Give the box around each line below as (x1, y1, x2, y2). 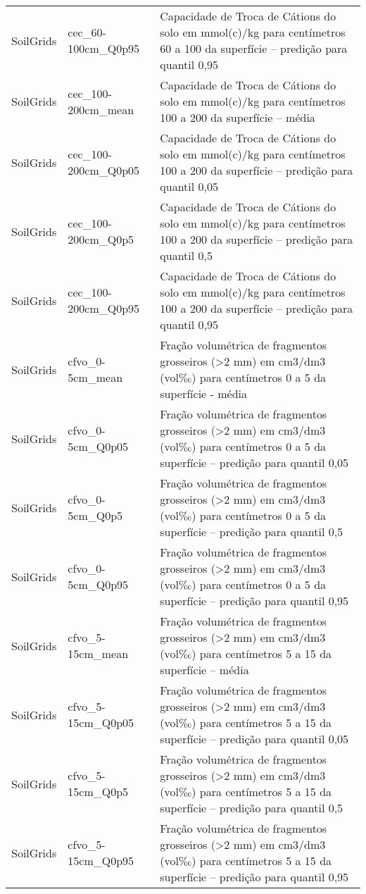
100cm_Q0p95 (68, 40, 140, 56)
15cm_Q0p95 (68, 852, 134, 869)
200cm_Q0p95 (68, 300, 140, 316)
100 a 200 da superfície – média (160, 109, 315, 125)
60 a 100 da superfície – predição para (160, 40, 348, 56)
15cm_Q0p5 (68, 783, 129, 800)
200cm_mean (68, 101, 134, 118)
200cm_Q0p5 (68, 231, 134, 247)
